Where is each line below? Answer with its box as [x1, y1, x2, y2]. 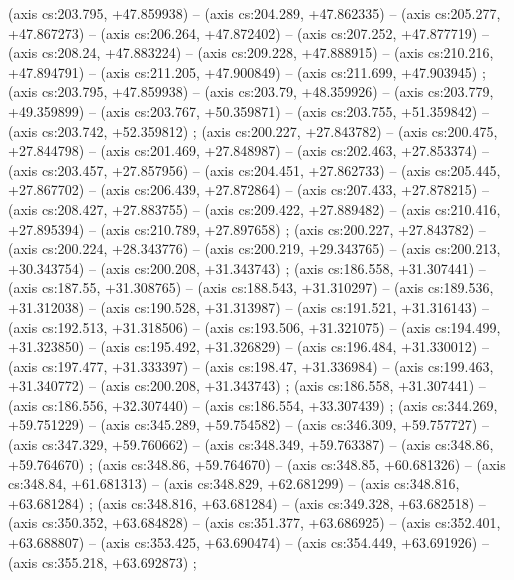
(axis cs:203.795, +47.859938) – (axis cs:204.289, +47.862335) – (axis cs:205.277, [8, 3, 501, 23]
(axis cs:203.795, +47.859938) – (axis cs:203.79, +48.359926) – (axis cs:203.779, [8, 81, 494, 102]
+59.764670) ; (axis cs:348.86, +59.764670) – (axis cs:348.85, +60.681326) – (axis [8, 453, 506, 474]
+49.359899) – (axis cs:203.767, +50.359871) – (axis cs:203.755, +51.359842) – [8, 100, 489, 121]
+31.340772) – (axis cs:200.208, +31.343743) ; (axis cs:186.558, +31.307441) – [8, 375, 486, 396]
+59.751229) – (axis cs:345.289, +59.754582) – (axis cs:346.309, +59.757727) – [8, 414, 489, 435]
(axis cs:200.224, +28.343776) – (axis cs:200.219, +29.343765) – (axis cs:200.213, [8, 238, 501, 259]
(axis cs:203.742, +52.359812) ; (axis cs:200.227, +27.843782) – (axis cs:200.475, [8, 120, 498, 141]
